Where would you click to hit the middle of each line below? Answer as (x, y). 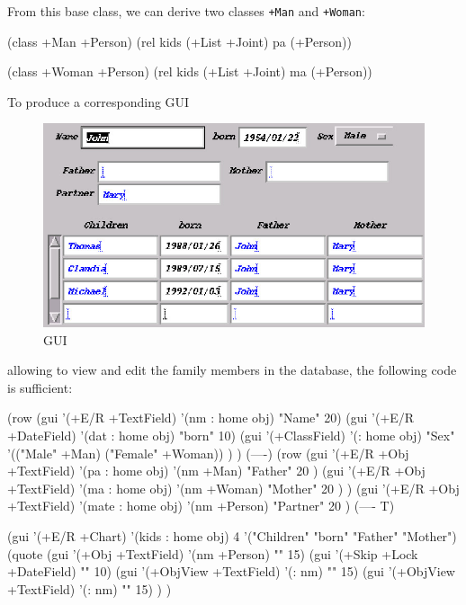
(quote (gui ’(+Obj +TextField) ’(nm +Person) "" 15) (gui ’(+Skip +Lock (213, 553)
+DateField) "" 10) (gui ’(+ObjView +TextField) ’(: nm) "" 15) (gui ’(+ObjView (231, 571)
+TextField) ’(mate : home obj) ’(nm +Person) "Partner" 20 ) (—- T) (201, 506)
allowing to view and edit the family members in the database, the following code (232, 370)
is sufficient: (40, 387)
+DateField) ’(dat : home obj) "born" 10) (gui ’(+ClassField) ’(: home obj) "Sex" (231, 435)
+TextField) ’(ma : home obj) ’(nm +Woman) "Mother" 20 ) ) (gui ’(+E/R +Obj (233, 488)
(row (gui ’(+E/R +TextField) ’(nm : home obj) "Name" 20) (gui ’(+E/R (211, 418)
